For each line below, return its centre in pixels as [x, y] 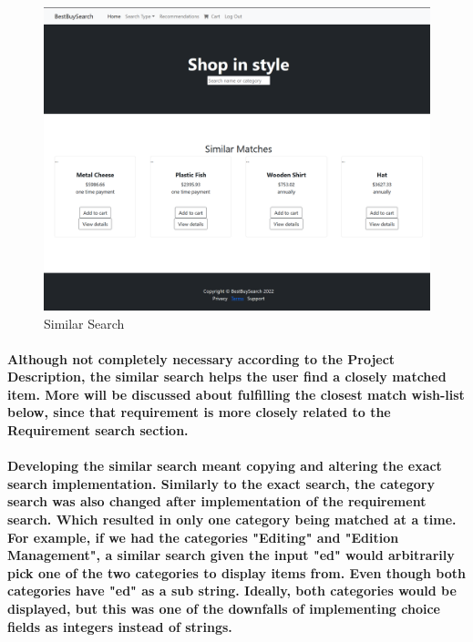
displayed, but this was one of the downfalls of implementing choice [224, 608]
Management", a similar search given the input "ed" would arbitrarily [231, 555]
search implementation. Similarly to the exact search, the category [221, 483]
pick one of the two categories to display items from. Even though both [236, 572]
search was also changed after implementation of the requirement [217, 501]
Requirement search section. [98, 430]
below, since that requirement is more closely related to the [199, 412]
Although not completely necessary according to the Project [201, 358]
